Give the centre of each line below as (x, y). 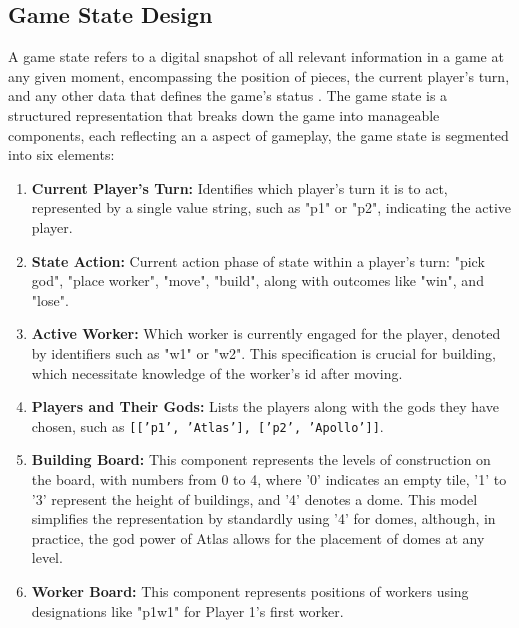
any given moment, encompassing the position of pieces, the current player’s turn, (259, 75)
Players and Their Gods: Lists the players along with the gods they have (265, 406)
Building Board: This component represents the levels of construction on (261, 459)
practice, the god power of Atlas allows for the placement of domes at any (258, 537)
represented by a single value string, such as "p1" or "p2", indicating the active (271, 207)
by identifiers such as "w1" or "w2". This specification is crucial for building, (263, 352)
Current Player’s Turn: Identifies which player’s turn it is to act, (239, 187)
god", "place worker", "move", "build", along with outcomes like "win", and (257, 280)
